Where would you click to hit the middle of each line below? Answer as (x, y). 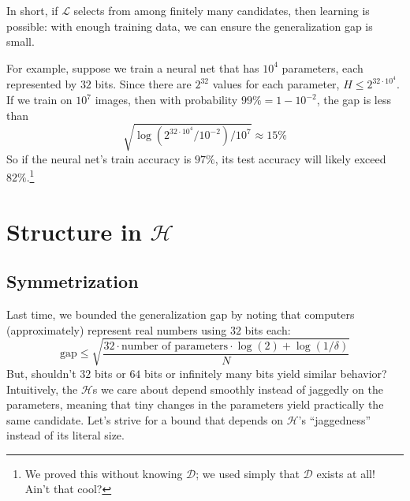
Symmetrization (73, 281)
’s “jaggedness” (335, 419)
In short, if (32, 10)
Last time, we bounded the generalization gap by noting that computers (181, 314)
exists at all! (346, 473)
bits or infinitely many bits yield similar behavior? (266, 373)
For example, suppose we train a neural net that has (133, 67)
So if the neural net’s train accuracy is (99, 158)
